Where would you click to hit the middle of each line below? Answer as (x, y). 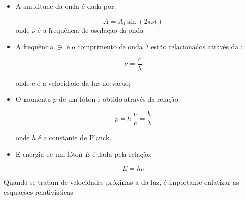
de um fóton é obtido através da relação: (120, 99)
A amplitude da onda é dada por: (66, 6)
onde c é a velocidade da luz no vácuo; (73, 82)
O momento (33, 99)
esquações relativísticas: (39, 191)
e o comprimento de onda (104, 46)
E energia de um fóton (49, 154)
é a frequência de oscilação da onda (90, 30)
